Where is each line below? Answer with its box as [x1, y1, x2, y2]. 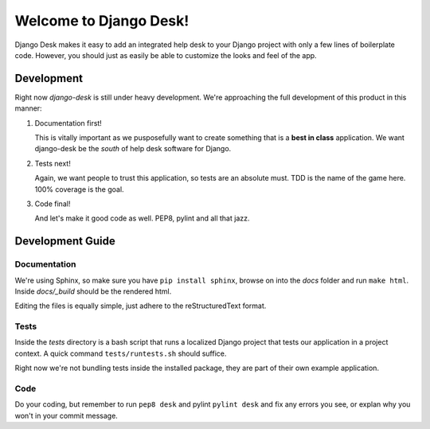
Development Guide [14, 235, 115, 248]
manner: [14, 103, 43, 113]
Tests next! [34, 158, 71, 168]
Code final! [34, 199, 71, 209]
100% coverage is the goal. [34, 184, 124, 194]
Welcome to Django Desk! [14, 12, 190, 29]
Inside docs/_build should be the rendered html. [14, 287, 172, 296]
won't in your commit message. [14, 411, 119, 420]
